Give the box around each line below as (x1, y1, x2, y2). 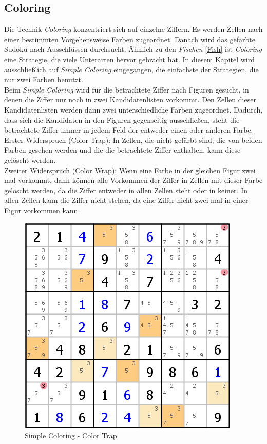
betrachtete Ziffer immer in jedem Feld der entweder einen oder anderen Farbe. (4, 124, 253, 135)
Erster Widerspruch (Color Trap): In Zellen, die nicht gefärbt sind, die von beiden (4, 134, 262, 145)
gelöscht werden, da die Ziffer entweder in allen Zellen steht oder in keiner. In (4, 184, 247, 195)
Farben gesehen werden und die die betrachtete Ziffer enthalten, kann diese (4, 144, 241, 155)
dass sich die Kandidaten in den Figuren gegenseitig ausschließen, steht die (4, 114, 240, 125)
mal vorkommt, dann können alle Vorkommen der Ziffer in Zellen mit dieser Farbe (4, 175, 263, 186)
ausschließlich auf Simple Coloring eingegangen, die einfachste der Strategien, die (4, 64, 259, 75)
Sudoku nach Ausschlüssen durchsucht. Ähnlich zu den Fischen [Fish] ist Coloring (4, 44, 262, 54)
